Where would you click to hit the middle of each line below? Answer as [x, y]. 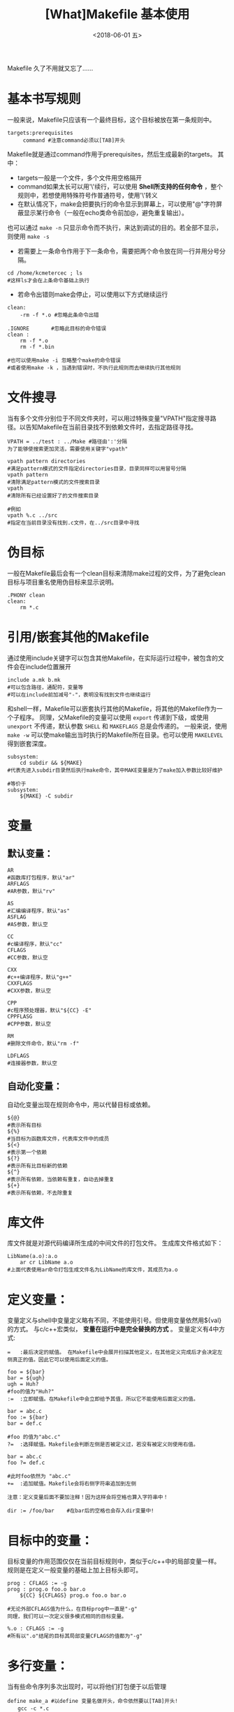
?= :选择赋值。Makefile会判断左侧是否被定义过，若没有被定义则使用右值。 [103, 1444]
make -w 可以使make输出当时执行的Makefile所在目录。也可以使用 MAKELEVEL [115, 735]
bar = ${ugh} [26, 1378]
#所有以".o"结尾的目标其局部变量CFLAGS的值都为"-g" [75, 1636]
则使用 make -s [29, 236]
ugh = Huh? [23, 1384]
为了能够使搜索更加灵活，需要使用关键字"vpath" [68, 449]
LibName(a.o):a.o [32, 1257]
